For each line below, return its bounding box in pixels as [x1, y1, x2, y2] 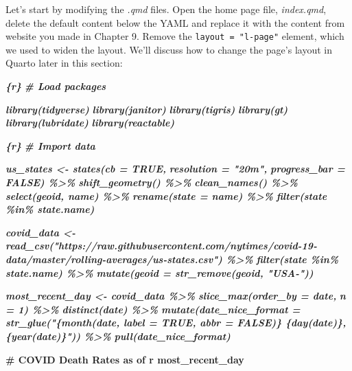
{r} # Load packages [5, 79, 106, 93]
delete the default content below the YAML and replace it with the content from [5, 15, 345, 30]
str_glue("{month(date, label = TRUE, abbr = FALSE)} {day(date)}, [5, 315, 347, 330]
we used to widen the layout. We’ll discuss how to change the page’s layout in [5, 42, 332, 56]
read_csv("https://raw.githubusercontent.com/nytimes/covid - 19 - [5, 238, 317, 253]
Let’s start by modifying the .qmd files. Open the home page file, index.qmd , [5, 2, 327, 16]
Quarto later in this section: [5, 56, 123, 70]
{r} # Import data [5, 138, 95, 153]
